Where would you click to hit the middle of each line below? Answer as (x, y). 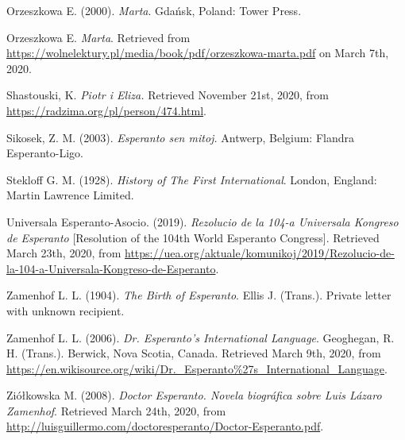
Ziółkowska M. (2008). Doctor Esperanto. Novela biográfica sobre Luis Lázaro (194, 395)
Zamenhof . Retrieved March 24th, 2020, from (116, 410)
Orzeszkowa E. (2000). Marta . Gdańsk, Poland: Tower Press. (154, 10)
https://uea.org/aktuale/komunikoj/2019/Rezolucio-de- (260, 253)
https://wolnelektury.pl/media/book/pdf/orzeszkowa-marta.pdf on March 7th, (198, 53)
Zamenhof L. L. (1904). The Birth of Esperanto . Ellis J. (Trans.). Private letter (199, 295)
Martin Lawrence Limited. (70, 195)
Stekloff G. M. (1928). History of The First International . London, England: (192, 179)
